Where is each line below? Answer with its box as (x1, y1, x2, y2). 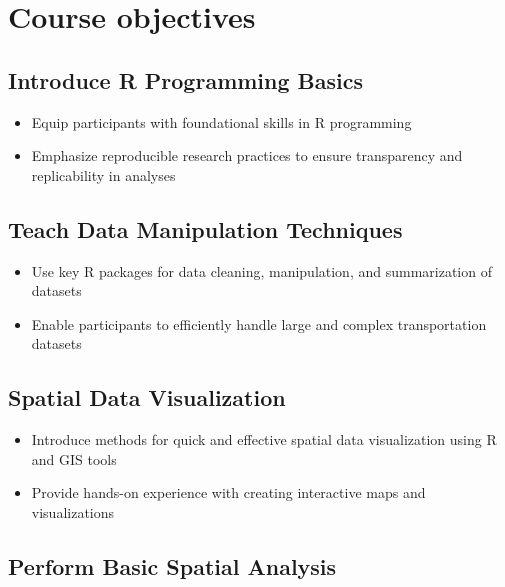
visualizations (31, 501, 115, 522)
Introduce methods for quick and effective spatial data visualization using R (31, 429, 497, 450)
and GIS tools (31, 448, 117, 469)
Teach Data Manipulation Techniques (8, 213, 403, 244)
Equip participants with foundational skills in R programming (31, 111, 412, 132)
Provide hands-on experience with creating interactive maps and (31, 482, 426, 503)
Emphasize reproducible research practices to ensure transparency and (31, 145, 463, 166)
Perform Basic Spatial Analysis (8, 550, 337, 581)
